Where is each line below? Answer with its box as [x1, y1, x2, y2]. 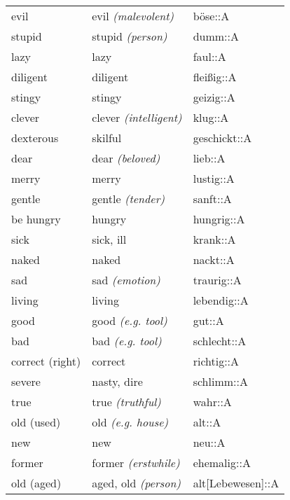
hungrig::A [193, 211, 245, 227]
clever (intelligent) [92, 109, 182, 125]
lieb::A [193, 150, 226, 166]
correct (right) [11, 353, 81, 369]
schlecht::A [193, 333, 247, 349]
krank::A [193, 231, 236, 247]
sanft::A [193, 190, 232, 207]
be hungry [11, 211, 61, 227]
